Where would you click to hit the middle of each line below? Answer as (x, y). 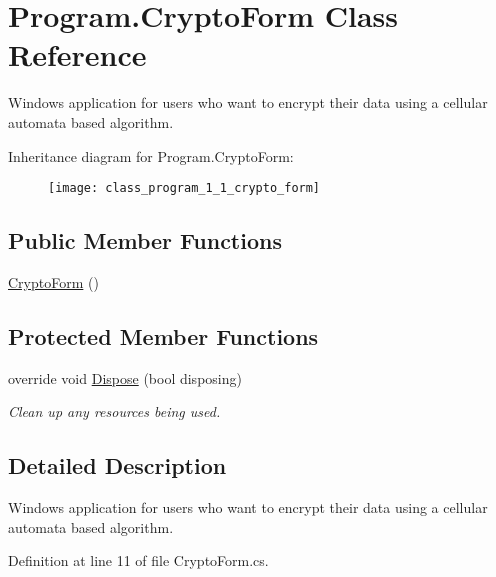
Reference (77, 54)
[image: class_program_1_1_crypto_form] (184, 188)
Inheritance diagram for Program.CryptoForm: (151, 155)
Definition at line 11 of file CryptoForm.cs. (138, 560)
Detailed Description (117, 465)
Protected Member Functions (163, 335)
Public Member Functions (145, 240)
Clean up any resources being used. (114, 411)
